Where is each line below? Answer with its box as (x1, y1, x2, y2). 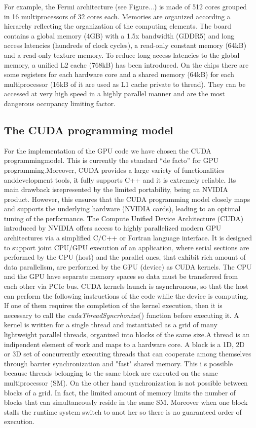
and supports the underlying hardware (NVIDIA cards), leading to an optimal (4, 203, 241, 214)
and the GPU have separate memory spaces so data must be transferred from (4, 271, 238, 281)
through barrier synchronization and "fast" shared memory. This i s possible (4, 358, 233, 368)
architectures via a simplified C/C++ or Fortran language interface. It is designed (4, 233, 252, 243)
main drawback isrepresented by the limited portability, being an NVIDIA (4, 184, 228, 195)
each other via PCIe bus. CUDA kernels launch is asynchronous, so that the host (4, 281, 249, 291)
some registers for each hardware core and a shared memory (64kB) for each (4, 69, 234, 79)
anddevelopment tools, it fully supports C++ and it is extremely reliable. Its (4, 174, 236, 185)
